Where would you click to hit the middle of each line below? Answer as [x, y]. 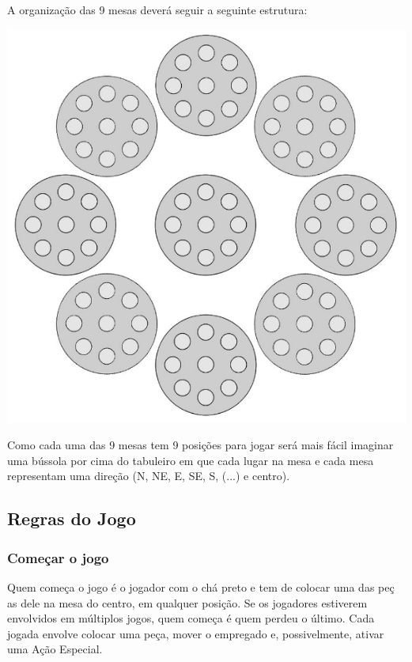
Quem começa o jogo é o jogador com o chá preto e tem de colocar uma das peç [201, 586]
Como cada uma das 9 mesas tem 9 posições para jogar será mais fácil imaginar [200, 445]
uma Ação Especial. [55, 649]
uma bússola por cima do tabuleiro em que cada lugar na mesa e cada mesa [191, 460]
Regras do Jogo [72, 518]
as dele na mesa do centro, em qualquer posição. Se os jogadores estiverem [187, 602]
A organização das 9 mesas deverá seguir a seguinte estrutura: [157, 9]
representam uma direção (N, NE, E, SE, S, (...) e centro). [149, 476]
